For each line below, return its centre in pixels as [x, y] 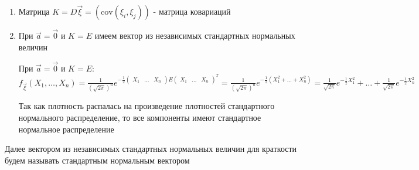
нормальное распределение [66, 129]
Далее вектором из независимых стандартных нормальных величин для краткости [151, 149]
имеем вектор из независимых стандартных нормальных [195, 35]
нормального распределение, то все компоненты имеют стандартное [140, 117]
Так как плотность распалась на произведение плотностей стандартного [147, 106]
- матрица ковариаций [192, 11]
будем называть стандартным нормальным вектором [97, 160]
